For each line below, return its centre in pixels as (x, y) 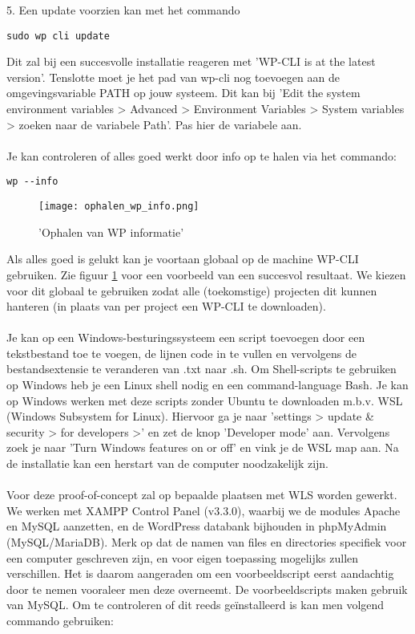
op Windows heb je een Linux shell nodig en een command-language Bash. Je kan (207, 385)
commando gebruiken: (60, 620)
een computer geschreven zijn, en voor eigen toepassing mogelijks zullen (183, 557)
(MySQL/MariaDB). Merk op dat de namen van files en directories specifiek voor (207, 542)
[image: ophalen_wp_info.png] (119, 207)
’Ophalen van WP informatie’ (111, 232)
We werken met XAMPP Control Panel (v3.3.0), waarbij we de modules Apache (203, 510)
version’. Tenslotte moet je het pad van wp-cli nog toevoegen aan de (173, 77)
